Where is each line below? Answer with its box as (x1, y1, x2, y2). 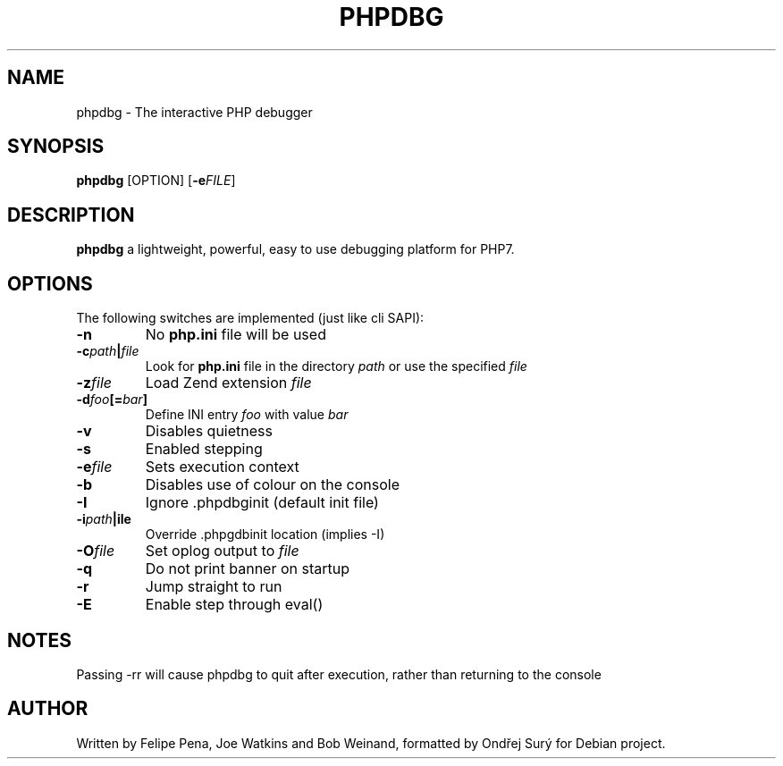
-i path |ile (76, 511, 131, 527)
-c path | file (76, 343, 139, 359)
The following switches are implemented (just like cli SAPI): (76, 310, 425, 326)
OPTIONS (7, 272, 93, 295)
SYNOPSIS (7, 135, 105, 158)
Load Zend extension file (145, 374, 312, 392)
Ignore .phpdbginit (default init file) (145, 493, 379, 512)
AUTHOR (7, 697, 88, 720)
